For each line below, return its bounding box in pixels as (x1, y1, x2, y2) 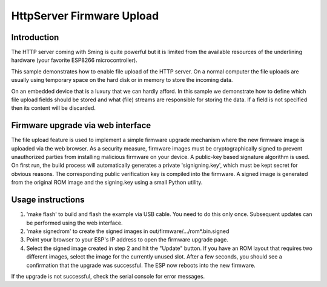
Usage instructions (11, 195, 85, 205)
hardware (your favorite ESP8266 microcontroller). (11, 56, 137, 64)
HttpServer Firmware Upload (11, 9, 159, 22)
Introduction (11, 32, 59, 42)
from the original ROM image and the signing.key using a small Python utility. (11, 179, 203, 186)
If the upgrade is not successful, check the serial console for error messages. (11, 272, 205, 280)
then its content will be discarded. (11, 104, 96, 112)
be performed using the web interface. (26, 219, 123, 226)
